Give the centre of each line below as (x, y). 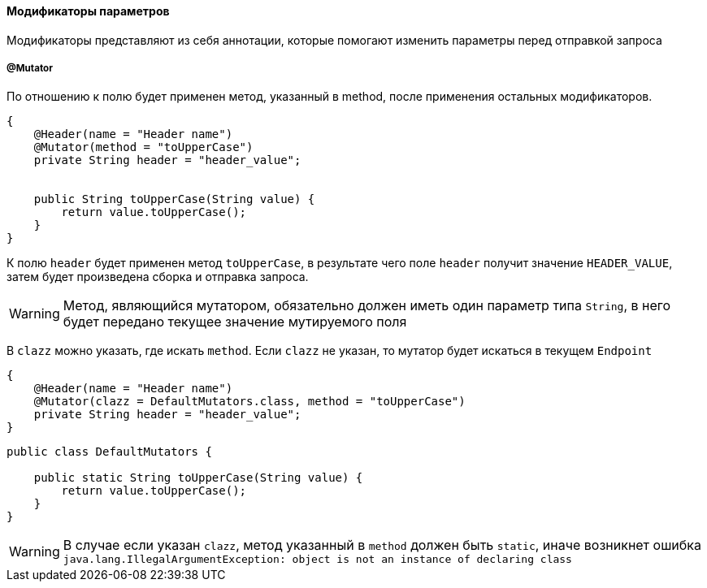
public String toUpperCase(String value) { (174, 199)
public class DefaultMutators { (109, 452)
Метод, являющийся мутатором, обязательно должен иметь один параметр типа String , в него (367, 306)
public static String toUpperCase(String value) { (198, 478)
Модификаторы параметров (88, 11)
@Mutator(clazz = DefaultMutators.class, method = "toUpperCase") (249, 402)
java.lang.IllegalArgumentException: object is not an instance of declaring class (317, 560)
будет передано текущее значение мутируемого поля (235, 322)
